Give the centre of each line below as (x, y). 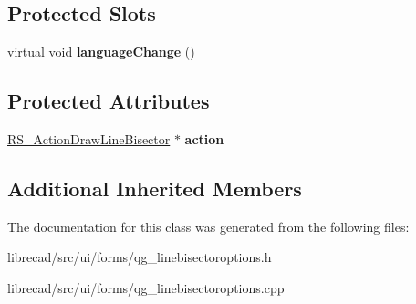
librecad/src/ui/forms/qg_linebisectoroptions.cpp (146, 287)
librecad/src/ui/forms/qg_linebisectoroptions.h (140, 257)
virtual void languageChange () (101, 52)
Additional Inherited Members (155, 188)
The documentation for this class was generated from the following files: (208, 226)
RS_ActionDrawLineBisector (89, 139)
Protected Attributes (109, 101)
